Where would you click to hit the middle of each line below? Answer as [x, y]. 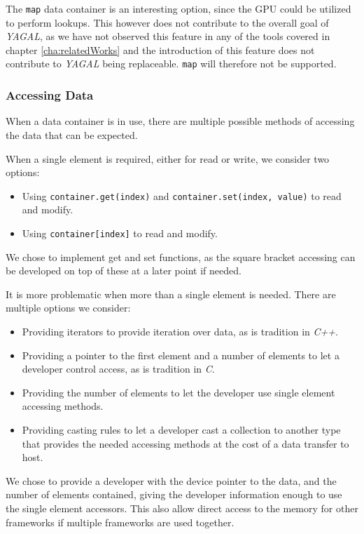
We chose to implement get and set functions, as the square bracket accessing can [181, 256]
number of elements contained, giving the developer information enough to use [174, 494]
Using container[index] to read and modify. [120, 233]
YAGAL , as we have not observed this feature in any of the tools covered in [168, 36]
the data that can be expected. [72, 134]
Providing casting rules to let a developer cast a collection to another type [181, 429]
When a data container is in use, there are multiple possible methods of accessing [180, 121]
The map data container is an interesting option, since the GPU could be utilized [178, 8]
